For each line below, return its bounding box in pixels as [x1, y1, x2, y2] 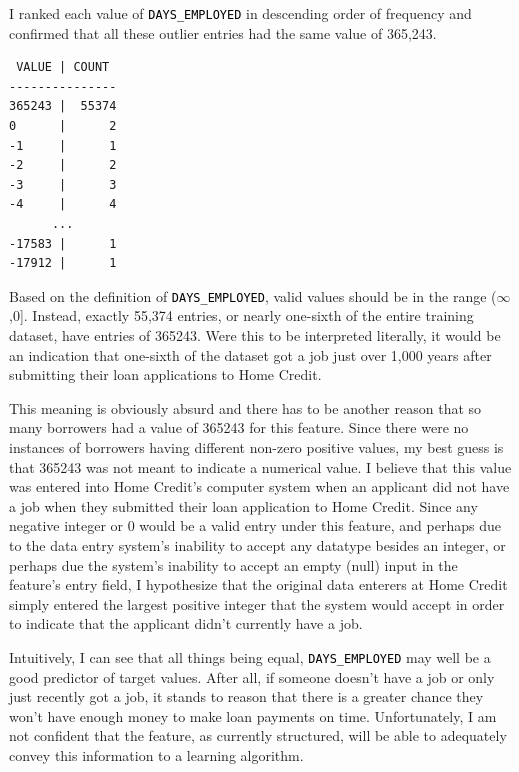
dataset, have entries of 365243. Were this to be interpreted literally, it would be [9, 325, 501, 346]
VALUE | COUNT [16, 60, 110, 75]
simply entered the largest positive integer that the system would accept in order [9, 593, 505, 614]
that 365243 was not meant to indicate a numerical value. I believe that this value [9, 456, 512, 477]
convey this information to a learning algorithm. [9, 744, 304, 765]
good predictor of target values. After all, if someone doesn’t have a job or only [9, 666, 495, 687]
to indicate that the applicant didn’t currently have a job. [9, 613, 363, 634]
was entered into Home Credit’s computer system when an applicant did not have [9, 476, 510, 497]
